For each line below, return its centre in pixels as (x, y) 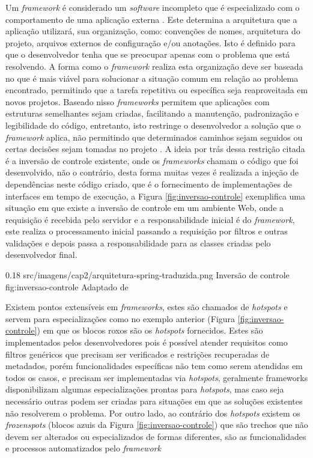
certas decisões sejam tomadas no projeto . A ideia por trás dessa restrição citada (155, 149)
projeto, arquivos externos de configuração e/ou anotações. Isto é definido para (150, 42)
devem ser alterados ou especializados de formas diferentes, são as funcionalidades (156, 436)
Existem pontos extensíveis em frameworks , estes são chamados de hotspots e (147, 307)
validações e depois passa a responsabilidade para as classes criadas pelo (138, 243)
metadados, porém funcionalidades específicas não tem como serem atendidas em (154, 366)
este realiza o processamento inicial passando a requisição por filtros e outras (147, 231)
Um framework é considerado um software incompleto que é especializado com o (153, 7)
